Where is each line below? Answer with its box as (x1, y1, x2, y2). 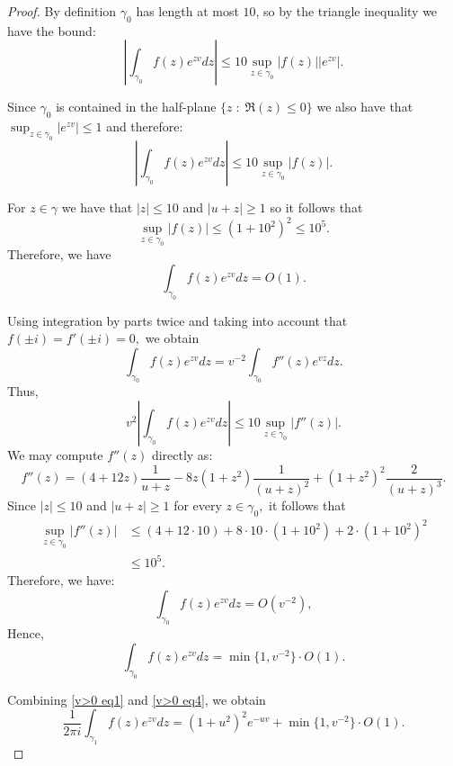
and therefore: (106, 117, 183, 136)
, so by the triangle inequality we (255, 2, 438, 20)
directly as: (151, 446, 213, 464)
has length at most (136, 2, 239, 20)
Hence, (7, 624, 44, 643)
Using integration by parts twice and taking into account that (7, 311, 348, 329)
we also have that (316, 97, 413, 116)
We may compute (7, 446, 103, 464)
